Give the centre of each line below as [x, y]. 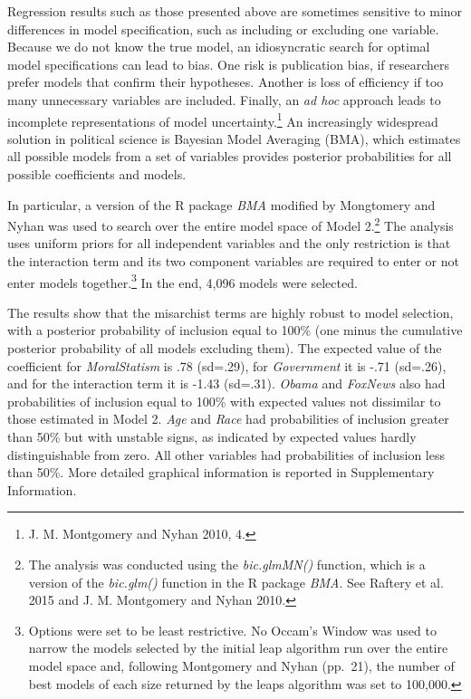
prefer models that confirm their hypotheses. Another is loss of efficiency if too [226, 82]
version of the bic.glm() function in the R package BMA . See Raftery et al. [236, 582]
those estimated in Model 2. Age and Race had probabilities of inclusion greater [228, 419]
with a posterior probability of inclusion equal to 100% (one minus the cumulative [235, 330]
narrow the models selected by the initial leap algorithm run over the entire [238, 648]
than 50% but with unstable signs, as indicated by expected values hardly [212, 437]
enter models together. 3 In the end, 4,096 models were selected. [183, 281]
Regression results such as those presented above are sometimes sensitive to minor [235, 11]
